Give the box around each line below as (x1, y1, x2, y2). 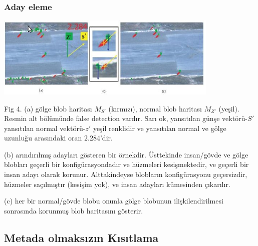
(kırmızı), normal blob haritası (108, 103, 202, 113)
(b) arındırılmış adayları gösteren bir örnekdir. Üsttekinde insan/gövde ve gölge (4, 149, 248, 159)
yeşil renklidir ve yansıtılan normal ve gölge (93, 122, 226, 133)
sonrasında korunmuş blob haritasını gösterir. (4, 205, 143, 215)
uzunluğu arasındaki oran (4, 132, 82, 143)
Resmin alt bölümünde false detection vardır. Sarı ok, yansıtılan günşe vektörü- (4, 113, 248, 123)
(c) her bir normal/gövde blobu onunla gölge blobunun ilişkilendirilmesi (4, 195, 223, 206)
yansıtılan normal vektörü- (4, 122, 86, 133)
